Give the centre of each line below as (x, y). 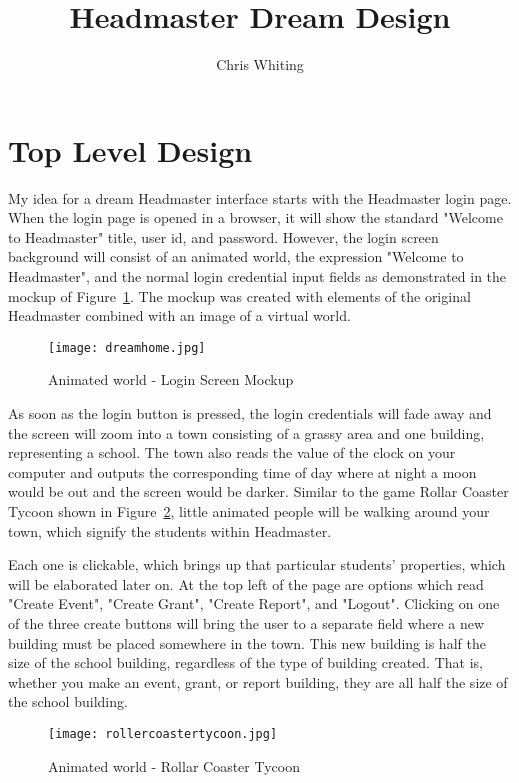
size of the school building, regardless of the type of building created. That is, (245, 662)
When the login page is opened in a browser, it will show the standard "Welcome (255, 217)
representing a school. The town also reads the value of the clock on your (232, 452)
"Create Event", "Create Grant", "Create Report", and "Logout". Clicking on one (254, 603)
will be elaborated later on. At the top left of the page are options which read (246, 583)
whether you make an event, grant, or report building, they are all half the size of (258, 681)
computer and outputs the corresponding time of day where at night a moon (242, 471)
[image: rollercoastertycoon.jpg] (163, 733)
